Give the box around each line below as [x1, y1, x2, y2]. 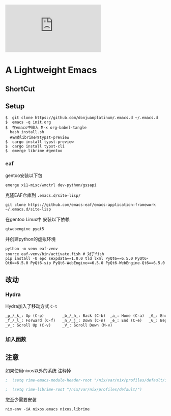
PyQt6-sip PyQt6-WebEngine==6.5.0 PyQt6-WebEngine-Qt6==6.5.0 [30, 260, 165, 265]
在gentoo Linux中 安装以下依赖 [5, 216, 70, 222]
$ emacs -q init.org [5, 120, 51, 125]
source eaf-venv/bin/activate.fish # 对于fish [5, 251, 104, 256]
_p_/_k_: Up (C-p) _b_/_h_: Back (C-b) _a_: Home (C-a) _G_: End [5, 313, 167, 318]
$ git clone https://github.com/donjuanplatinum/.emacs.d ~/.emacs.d [5, 115, 158, 121]
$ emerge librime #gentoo [5, 148, 63, 154]
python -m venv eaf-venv [5, 246, 58, 251]
